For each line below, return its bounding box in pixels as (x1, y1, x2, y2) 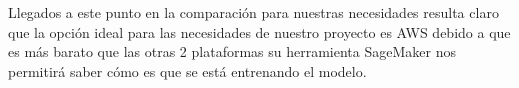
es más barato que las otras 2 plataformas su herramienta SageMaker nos (8, 41, 456, 62)
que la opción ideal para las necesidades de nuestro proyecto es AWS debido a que (8, 21, 511, 42)
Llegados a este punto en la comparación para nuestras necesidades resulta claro (8, 2, 499, 22)
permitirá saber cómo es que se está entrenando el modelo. (8, 60, 367, 81)
